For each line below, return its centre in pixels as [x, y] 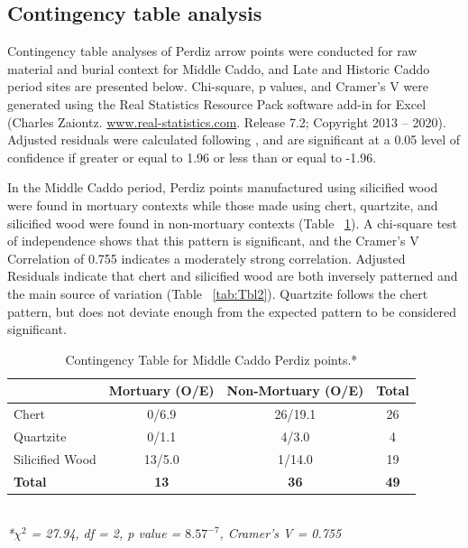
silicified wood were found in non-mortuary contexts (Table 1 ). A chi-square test [233, 223]
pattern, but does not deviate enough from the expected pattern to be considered [232, 311]
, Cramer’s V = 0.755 [280, 533]
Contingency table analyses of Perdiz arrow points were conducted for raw [212, 51]
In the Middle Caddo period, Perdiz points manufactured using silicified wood [223, 187]
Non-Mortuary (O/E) [295, 390]
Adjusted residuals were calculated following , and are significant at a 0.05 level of [234, 139]
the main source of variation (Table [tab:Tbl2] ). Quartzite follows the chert [218, 293]
